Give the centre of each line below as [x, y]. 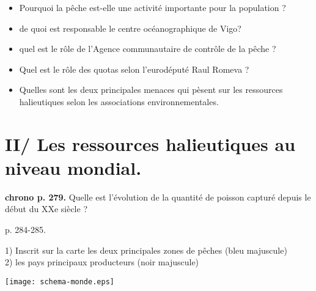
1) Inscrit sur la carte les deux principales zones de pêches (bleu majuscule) [146, 250]
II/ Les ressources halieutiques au [150, 143]
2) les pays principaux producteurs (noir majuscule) [102, 262]
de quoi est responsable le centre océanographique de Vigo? [130, 28]
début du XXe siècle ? [46, 209]
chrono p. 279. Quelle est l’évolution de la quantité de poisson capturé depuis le [158, 197]
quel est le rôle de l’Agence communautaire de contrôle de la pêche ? [148, 49]
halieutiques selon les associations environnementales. [119, 101]
